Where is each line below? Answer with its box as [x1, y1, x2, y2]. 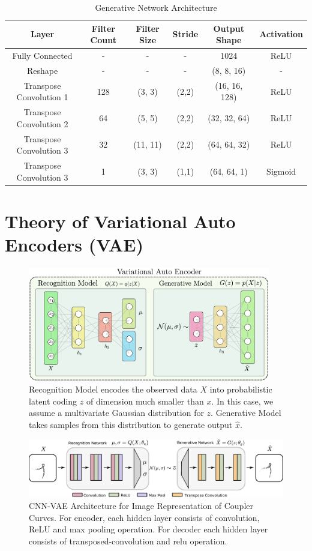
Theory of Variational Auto [5, 208, 236, 233]
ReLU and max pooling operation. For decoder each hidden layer [29, 523, 268, 535]
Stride [172, 28, 199, 40]
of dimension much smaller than [86, 394, 204, 407]
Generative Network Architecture [95, 1, 217, 13]
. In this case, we [211, 394, 274, 407]
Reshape [26, 64, 58, 76]
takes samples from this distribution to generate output [29, 418, 233, 431]
